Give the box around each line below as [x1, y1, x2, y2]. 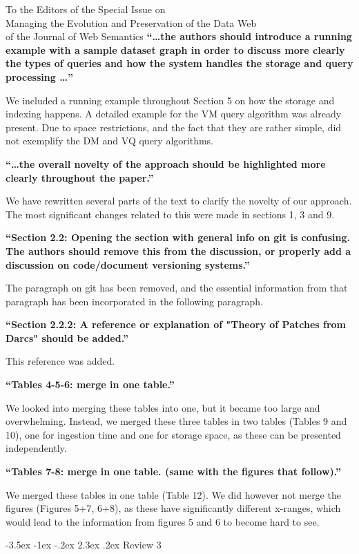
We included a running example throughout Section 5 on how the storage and [6, 93, 335, 107]
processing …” [6, 69, 73, 84]
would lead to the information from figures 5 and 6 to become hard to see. [6, 514, 320, 528]
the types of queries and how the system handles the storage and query [6, 56, 353, 70]
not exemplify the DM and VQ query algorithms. [6, 133, 213, 148]
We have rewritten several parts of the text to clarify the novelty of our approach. [6, 193, 352, 208]
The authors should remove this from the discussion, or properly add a [6, 243, 351, 258]
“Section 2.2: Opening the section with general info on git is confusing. [6, 230, 350, 245]
